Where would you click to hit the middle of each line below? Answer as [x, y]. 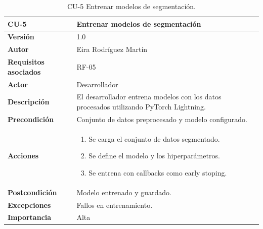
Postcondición [32, 192]
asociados [24, 71]
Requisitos [26, 62]
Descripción [29, 102]
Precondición [31, 119]
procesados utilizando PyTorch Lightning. [141, 106]
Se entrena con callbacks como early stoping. [158, 172]
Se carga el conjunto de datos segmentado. [154, 138]
